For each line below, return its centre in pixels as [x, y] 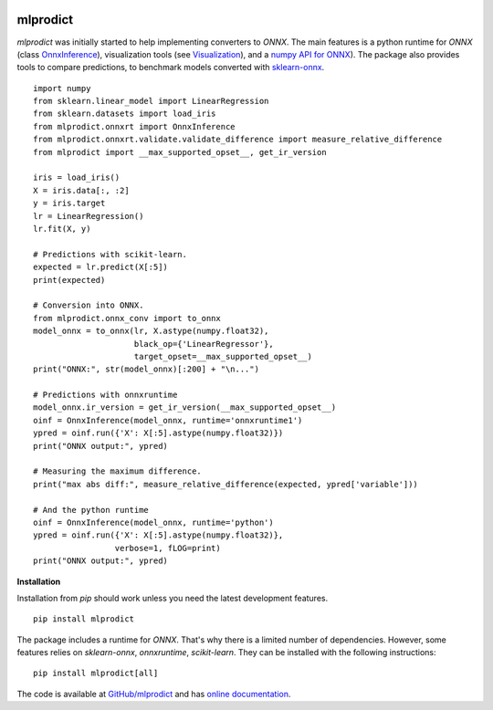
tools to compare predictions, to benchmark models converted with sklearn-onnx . [171, 68]
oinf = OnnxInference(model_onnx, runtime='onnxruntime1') [168, 420]
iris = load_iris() [77, 177]
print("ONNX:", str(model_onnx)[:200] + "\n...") [147, 369]
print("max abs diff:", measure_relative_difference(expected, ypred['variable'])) [226, 484]
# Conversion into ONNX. [89, 305]
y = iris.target [69, 204]
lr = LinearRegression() [89, 216]
